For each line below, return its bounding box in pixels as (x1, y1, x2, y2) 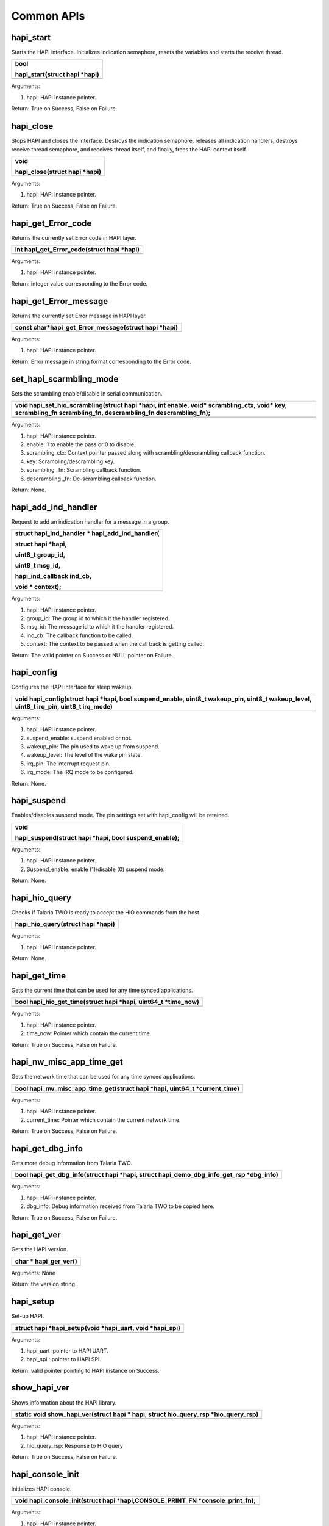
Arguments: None (11, 1269, 56, 1276)
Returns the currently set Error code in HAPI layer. (11, 234, 137, 241)
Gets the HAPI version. (11, 1246, 68, 1253)
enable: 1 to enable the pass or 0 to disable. (26, 440, 136, 448)
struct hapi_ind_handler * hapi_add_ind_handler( (15, 529, 160, 538)
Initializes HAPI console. (11, 1485, 72, 1492)
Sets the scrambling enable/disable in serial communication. (11, 389, 163, 397)
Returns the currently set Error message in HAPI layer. (11, 312, 147, 319)
